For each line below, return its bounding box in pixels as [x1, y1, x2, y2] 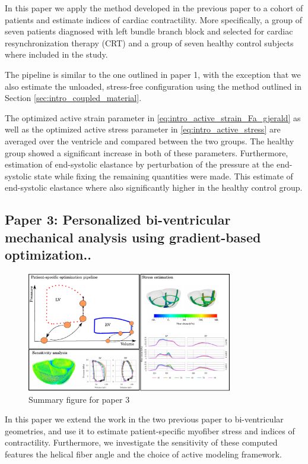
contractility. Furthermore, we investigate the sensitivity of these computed [5, 436, 278, 449]
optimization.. [5, 245, 91, 264]
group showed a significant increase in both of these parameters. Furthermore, [5, 146, 288, 159]
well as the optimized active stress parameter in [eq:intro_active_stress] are [5, 123, 281, 135]
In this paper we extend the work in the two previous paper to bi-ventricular [5, 413, 284, 425]
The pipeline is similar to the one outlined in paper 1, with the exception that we [5, 68, 301, 80]
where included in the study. [5, 48, 108, 61]
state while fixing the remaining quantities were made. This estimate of [34, 169, 293, 182]
